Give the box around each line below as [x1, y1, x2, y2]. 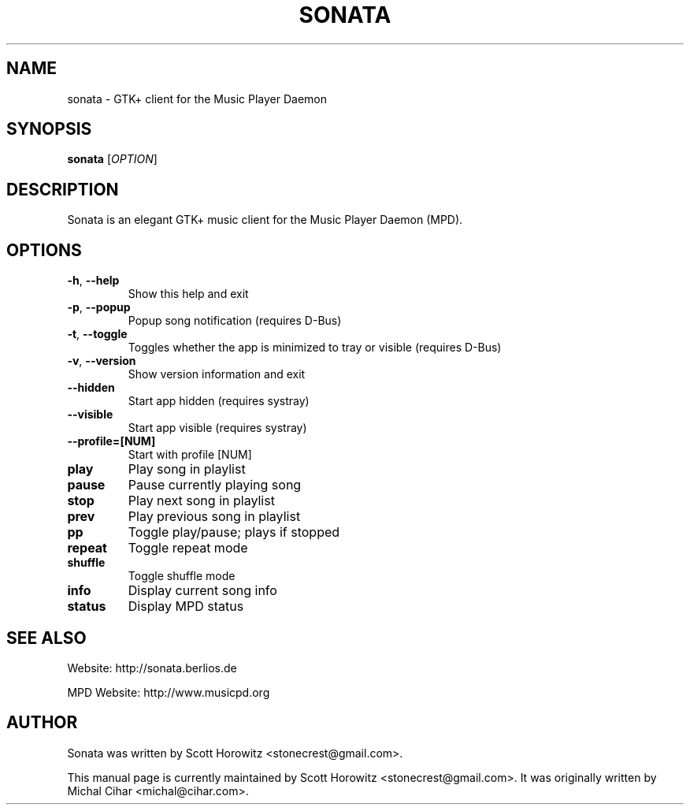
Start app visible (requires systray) [128, 421, 307, 435]
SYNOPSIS [6, 119, 92, 140]
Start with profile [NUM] [128, 448, 252, 462]
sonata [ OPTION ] [67, 152, 158, 166]
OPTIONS [6, 240, 82, 260]
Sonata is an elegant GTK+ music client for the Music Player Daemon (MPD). [67, 213, 463, 227]
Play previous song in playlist [128, 508, 301, 525]
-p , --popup [67, 300, 131, 314]
